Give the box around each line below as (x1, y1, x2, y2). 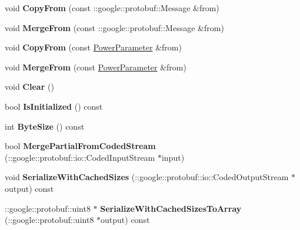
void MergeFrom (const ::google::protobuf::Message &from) (5, 21, 224, 33)
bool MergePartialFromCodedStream (5, 140, 156, 152)
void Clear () (5, 80, 54, 93)
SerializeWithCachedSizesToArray (100, 202, 242, 214)
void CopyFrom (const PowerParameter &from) (5, 41, 182, 53)
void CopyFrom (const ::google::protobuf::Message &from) (5, 2, 219, 13)
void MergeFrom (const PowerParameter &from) (5, 60, 186, 73)
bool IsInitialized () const (5, 100, 103, 112)
